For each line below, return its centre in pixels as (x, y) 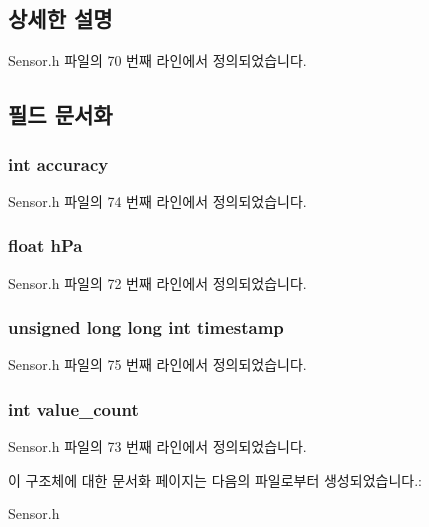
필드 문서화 (60, 114)
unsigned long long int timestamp (146, 327)
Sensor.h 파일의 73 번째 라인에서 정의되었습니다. (157, 446)
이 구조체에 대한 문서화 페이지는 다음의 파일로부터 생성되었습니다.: (215, 479)
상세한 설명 (60, 18)
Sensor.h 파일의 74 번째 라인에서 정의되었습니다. (157, 200)
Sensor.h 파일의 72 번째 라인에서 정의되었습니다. (157, 282)
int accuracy (58, 163)
